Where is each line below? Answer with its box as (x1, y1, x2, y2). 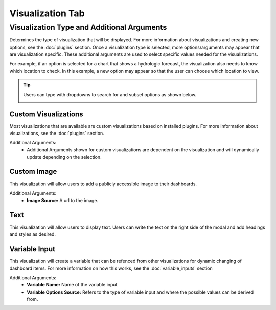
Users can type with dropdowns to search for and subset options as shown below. (23, 91, 197, 97)
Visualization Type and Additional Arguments (9, 23, 167, 32)
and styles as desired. (9, 231, 56, 237)
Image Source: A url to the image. (27, 197, 99, 203)
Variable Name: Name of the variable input (27, 282, 118, 288)
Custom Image (9, 167, 57, 176)
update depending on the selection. (27, 154, 102, 160)
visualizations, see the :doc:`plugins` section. (9, 130, 104, 137)
